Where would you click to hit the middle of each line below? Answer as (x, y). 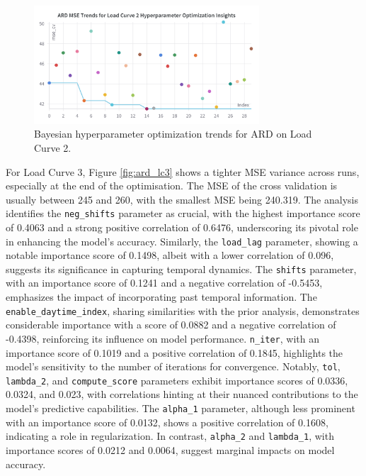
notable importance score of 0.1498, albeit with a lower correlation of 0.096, (170, 255)
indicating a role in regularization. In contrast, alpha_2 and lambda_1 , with (170, 436)
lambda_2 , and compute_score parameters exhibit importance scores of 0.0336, (177, 380)
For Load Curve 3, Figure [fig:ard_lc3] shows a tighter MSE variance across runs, (183, 171)
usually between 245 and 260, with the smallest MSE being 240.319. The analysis (182, 199)
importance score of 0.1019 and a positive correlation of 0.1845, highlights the (175, 352)
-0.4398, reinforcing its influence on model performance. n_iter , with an (162, 338)
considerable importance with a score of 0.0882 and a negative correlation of (171, 325)
